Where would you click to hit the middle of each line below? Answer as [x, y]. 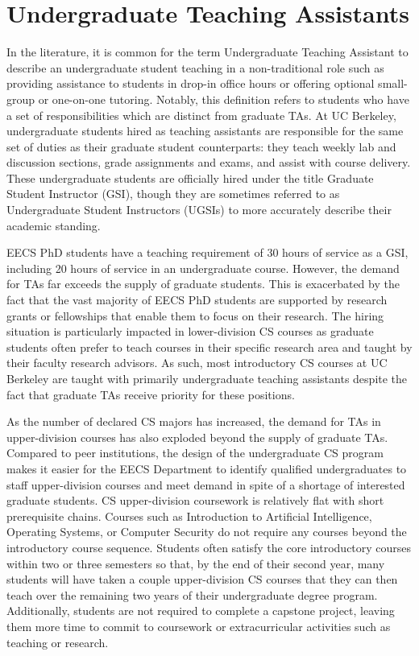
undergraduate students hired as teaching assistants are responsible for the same [205, 131]
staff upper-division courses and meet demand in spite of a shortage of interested [206, 484]
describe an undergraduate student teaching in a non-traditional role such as [195, 67]
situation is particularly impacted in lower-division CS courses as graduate [190, 331]
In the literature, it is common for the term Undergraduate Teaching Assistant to [207, 52]
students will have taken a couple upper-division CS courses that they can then [202, 579]
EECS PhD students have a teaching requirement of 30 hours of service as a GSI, [207, 252]
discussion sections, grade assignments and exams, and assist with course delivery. [209, 162]
